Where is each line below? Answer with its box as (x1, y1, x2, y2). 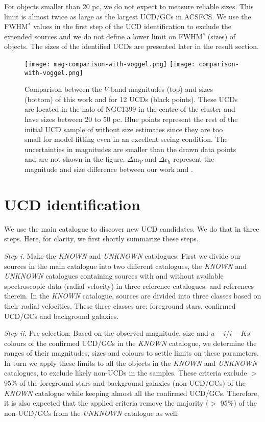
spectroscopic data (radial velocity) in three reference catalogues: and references (4, 280, 254, 291)
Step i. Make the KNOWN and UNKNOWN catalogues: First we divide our (4, 250, 241, 261)
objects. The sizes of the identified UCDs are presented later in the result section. (4, 41, 259, 52)
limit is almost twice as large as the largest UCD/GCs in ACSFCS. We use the (4, 11, 251, 21)
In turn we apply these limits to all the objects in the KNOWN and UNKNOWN (4, 357, 257, 368)
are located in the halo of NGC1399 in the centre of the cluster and (25, 104, 235, 114)
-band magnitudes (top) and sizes (108, 84, 213, 94)
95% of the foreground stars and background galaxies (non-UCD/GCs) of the (4, 378, 246, 388)
